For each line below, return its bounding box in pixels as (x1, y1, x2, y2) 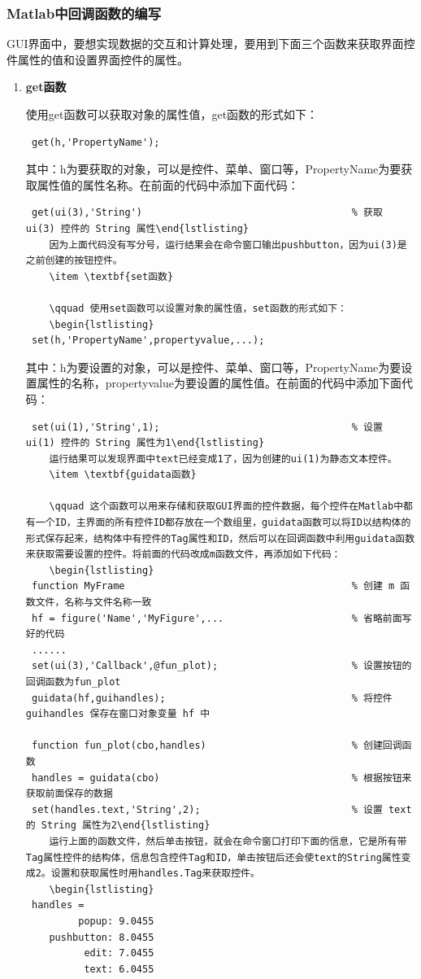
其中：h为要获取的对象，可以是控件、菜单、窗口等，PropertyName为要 (25, 160, 401, 177)
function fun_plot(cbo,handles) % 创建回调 (31, 740, 402, 752)
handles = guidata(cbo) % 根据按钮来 (31, 771, 412, 784)
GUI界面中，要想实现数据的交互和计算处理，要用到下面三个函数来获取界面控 (7, 35, 415, 52)
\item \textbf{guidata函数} (49, 469, 197, 481)
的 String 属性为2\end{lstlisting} (25, 819, 210, 832)
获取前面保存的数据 (25, 788, 113, 800)
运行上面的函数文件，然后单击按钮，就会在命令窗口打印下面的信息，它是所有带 (49, 835, 407, 847)
